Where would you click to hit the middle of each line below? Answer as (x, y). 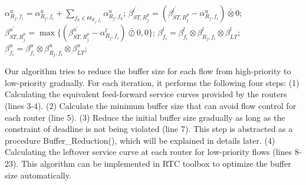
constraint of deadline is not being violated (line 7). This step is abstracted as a (149, 129)
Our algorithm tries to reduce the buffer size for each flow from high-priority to (148, 71)
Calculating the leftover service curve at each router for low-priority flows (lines (149, 152)
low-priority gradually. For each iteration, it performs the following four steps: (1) (152, 82)
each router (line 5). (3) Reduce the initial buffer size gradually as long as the (145, 117)
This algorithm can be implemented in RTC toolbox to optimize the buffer (156, 163)
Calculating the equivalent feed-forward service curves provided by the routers (146, 94)
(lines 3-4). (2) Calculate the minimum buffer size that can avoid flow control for (151, 106)
